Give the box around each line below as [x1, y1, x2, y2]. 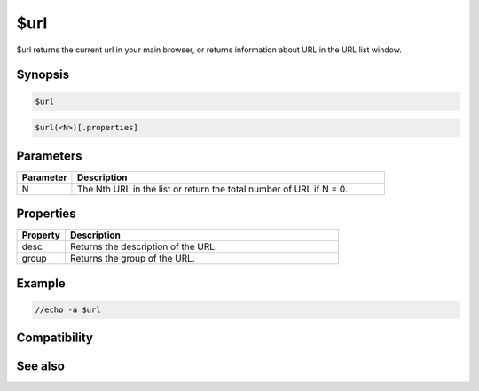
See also [16, 359, 66, 374]
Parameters [16, 148, 82, 163]
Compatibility [16, 331, 93, 346]
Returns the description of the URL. [69, 240, 217, 253]
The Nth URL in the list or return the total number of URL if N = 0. [76, 183, 348, 195]
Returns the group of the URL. [69, 253, 195, 265]
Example [16, 276, 66, 291]
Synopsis [16, 67, 70, 82]
